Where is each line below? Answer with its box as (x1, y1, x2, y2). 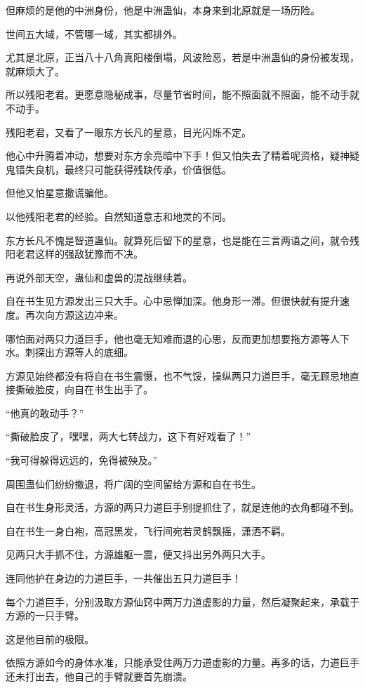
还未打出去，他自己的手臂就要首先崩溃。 (6, 669, 192, 683)
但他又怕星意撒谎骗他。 (6, 185, 114, 200)
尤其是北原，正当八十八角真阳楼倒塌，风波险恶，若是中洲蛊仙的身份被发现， (6, 50, 359, 65)
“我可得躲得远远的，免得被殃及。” (6, 453, 158, 468)
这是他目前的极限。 (6, 631, 94, 646)
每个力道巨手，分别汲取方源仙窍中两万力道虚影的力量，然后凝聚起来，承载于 (6, 594, 359, 609)
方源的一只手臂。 (6, 608, 84, 623)
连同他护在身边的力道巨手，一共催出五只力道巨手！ (6, 571, 241, 586)
